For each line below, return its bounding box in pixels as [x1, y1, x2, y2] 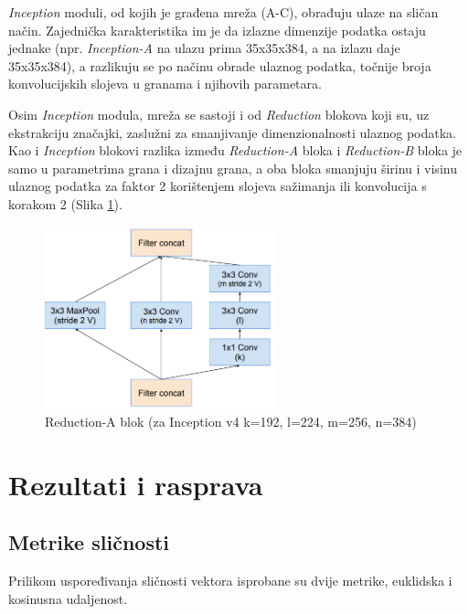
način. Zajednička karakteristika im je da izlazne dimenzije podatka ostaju [8, 20, 426, 39]
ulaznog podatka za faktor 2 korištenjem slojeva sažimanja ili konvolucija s [8, 176, 427, 196]
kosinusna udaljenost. [8, 588, 128, 608]
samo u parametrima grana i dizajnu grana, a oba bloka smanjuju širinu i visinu [8, 158, 457, 177]
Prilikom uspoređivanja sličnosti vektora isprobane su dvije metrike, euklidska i [8, 571, 453, 590]
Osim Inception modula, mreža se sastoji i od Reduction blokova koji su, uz [8, 104, 430, 123]
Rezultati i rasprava [8, 465, 263, 503]
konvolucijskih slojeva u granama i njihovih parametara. [8, 74, 322, 93]
